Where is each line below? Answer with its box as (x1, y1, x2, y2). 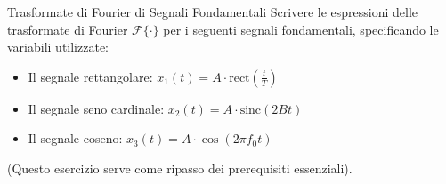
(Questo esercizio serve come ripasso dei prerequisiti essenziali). (7, 158, 353, 177)
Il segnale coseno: (28, 129, 123, 148)
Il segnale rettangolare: (28, 67, 153, 85)
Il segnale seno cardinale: (28, 99, 165, 117)
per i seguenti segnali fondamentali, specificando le (163, 20, 439, 38)
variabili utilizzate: (7, 37, 109, 56)
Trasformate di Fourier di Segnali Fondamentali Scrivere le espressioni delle (7, 3, 418, 20)
